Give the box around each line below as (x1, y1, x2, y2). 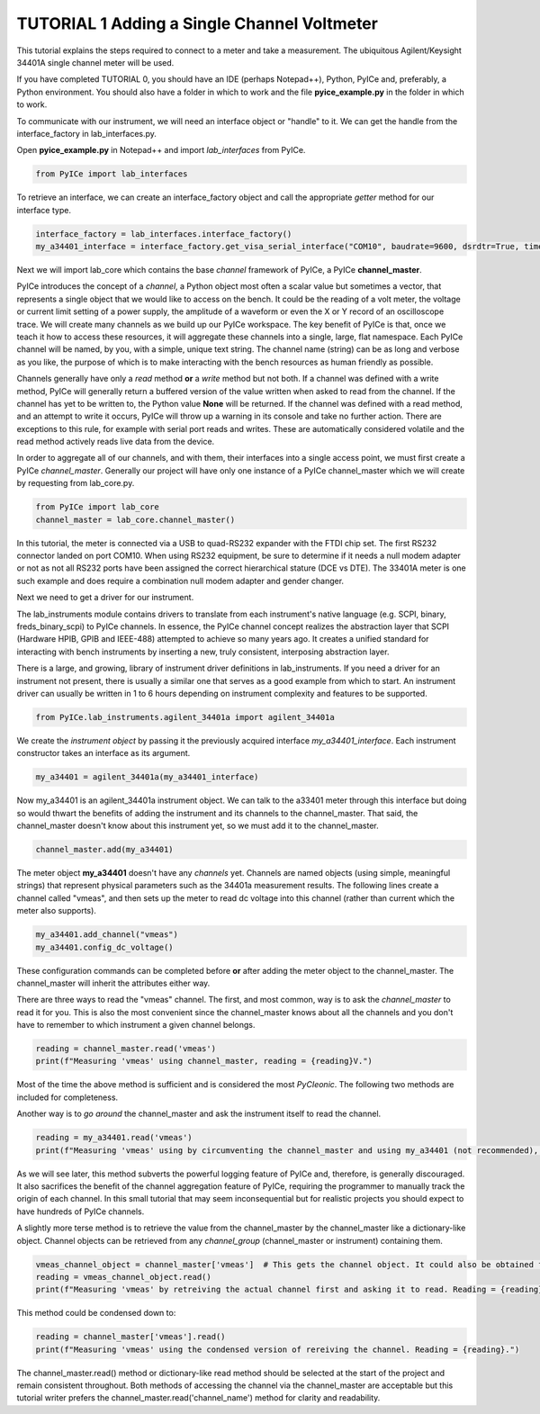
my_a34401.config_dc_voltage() (35, 941, 175, 952)
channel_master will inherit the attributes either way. (16, 977, 211, 988)
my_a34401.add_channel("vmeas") (35, 930, 179, 940)
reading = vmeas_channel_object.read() (35, 1272, 211, 1282)
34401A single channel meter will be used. (16, 57, 175, 68)
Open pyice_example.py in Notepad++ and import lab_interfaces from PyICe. (16, 145, 306, 156)
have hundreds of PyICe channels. (16, 1206, 145, 1217)
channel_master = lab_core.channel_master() (35, 514, 236, 525)
